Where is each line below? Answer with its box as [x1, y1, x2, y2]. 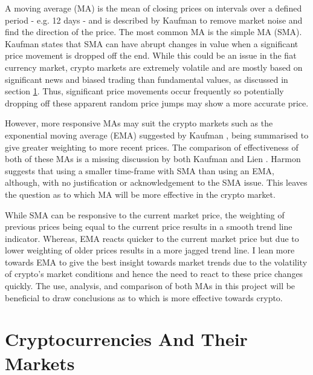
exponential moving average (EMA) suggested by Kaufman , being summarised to [5, 128, 309, 141]
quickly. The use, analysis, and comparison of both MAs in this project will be [5, 279, 295, 292]
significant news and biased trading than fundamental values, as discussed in [5, 73, 288, 85]
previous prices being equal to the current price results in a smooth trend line [5, 220, 292, 233]
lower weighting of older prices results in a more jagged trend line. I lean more [5, 244, 295, 256]
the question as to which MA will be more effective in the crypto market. [5, 187, 276, 200]
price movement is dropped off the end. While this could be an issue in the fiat [5, 49, 297, 62]
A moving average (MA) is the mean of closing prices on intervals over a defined [5, 2, 302, 14]
